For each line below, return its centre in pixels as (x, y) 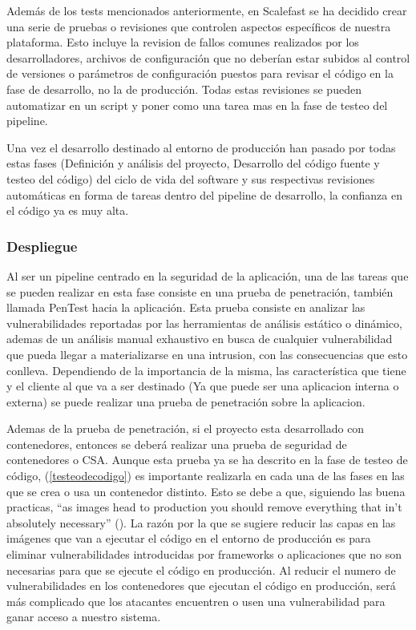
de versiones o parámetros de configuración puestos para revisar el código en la (200, 73)
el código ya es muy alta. (68, 210)
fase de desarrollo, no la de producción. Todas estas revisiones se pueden (184, 89)
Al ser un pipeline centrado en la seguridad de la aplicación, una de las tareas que (208, 275)
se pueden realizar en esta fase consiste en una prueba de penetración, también (200, 291)
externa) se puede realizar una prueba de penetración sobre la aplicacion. (186, 401)
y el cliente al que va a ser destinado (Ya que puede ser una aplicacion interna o (203, 386)
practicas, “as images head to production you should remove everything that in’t (204, 507)
